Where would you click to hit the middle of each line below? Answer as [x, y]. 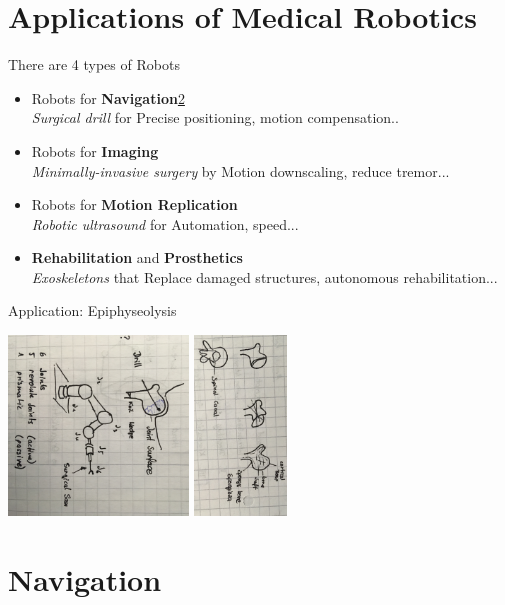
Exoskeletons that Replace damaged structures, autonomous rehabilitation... [264, 276]
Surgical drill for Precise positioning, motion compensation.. [215, 117]
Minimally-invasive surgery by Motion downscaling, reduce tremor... [240, 170]
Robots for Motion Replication [134, 204]
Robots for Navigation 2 [108, 97]
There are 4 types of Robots [94, 64]
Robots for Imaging [95, 150]
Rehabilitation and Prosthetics [137, 257]
